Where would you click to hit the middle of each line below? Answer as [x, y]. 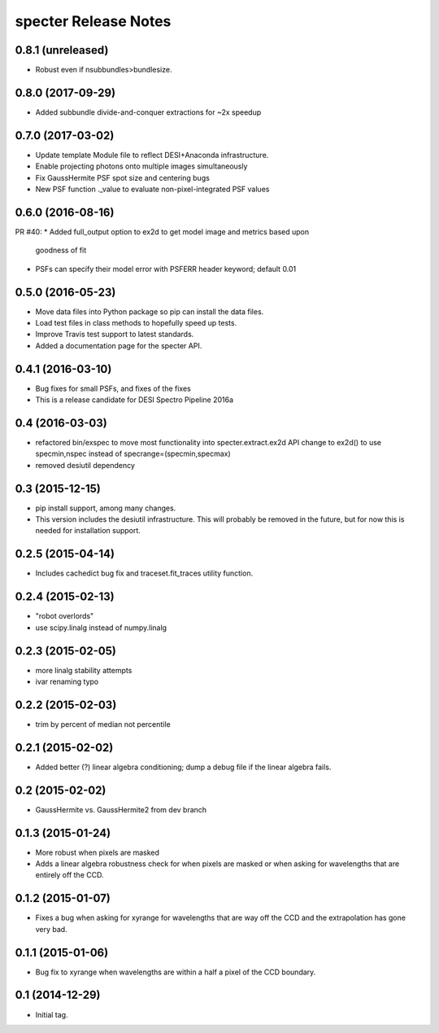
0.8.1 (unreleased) [62, 50]
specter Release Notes [93, 21]
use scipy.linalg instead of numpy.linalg [101, 628]
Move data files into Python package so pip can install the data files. [150, 311]
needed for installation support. [88, 531]
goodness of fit [61, 250]
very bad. [52, 929]
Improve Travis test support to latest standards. [115, 335]
